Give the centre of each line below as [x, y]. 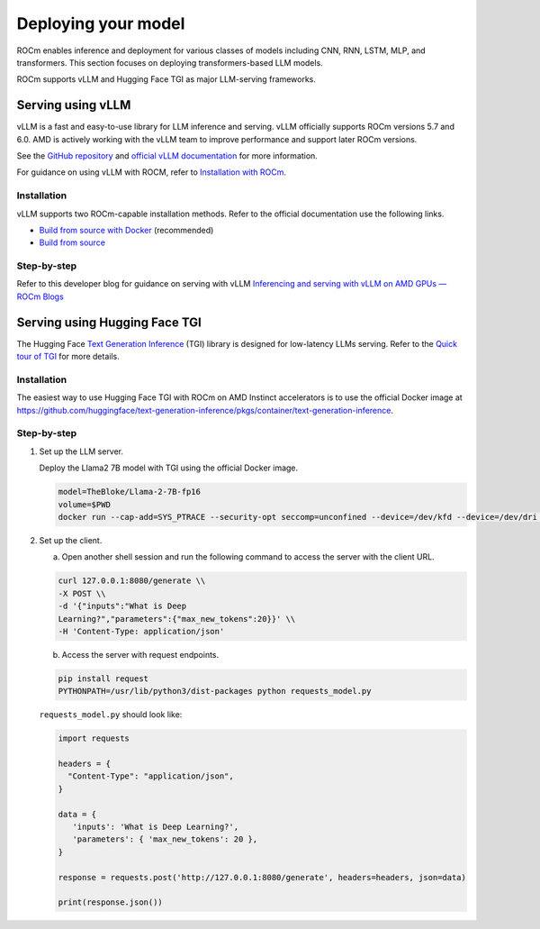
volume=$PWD [85, 504]
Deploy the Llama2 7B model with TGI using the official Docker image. [169, 468]
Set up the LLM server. [81, 451]
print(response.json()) [111, 902]
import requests [94, 738]
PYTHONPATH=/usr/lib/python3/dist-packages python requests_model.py [215, 691]
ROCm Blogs [40, 296]
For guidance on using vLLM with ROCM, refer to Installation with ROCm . [152, 172]
